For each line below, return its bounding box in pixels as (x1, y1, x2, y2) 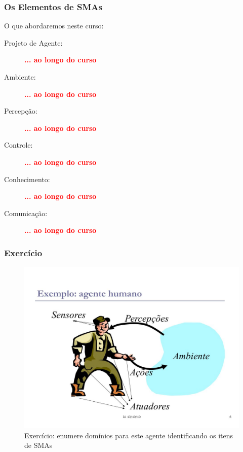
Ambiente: (4, 72, 36, 82)
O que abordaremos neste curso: (4, 20, 104, 31)
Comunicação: (4, 207, 48, 218)
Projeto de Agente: (4, 37, 63, 48)
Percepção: (4, 106, 37, 116)
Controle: (4, 140, 33, 150)
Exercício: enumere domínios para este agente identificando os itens (24, 430, 233, 440)
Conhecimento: (4, 173, 50, 184)
